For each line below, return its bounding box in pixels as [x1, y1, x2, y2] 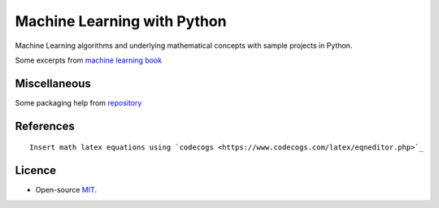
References [15, 119, 75, 133]
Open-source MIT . [35, 185, 98, 195]
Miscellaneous [15, 76, 91, 90]
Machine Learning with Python [15, 12, 227, 30]
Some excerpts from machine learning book [15, 55, 163, 65]
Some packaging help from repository [15, 97, 142, 107]
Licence [15, 163, 57, 178]
